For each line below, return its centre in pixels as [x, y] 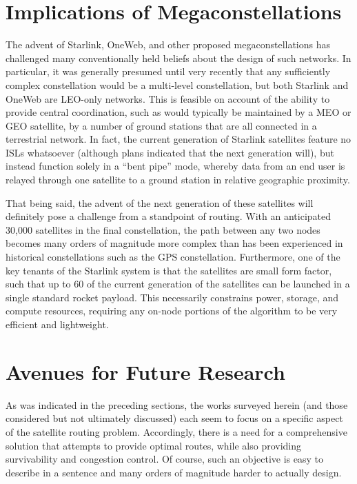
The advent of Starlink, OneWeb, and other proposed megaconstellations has [168, 44]
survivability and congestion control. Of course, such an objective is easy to [165, 459]
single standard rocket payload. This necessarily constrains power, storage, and [172, 297]
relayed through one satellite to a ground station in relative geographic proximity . [178, 180]
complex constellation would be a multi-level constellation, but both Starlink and [177, 84]
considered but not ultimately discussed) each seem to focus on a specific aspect [174, 418]
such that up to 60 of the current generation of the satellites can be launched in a [178, 284]
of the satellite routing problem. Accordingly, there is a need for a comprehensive [176, 431]
